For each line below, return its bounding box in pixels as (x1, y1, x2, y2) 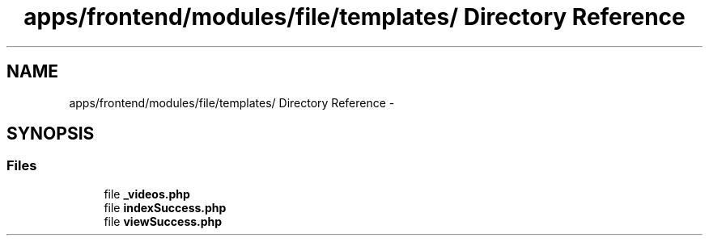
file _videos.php (104, 186, 190, 201)
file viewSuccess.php (104, 214, 223, 228)
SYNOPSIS (6, 123, 95, 144)
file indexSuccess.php (104, 200, 227, 215)
